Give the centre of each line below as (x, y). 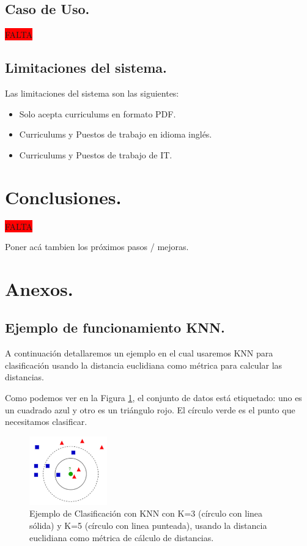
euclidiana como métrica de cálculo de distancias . (122, 537)
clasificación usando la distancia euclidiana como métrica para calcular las (144, 365)
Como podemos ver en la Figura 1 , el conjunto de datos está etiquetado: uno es (153, 398)
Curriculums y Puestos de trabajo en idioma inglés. (116, 134)
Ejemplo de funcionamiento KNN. (115, 327)
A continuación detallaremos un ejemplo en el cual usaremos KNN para (139, 353)
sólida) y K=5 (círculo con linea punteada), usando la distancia (148, 525)
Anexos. (39, 288)
